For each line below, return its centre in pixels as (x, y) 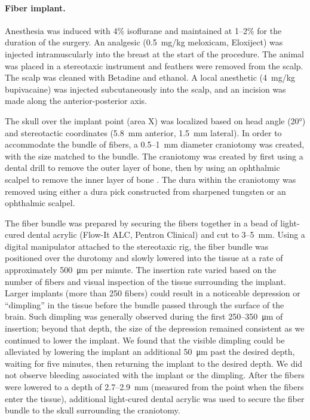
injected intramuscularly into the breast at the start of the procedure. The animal (154, 53)
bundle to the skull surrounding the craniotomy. (93, 410)
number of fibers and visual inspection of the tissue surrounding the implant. (145, 281)
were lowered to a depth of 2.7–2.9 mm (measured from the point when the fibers (154, 387)
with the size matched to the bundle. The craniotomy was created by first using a (154, 156)
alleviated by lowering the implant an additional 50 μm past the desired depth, (150, 352)
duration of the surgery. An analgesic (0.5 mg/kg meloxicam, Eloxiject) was (144, 42)
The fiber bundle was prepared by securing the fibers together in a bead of (141, 223)
